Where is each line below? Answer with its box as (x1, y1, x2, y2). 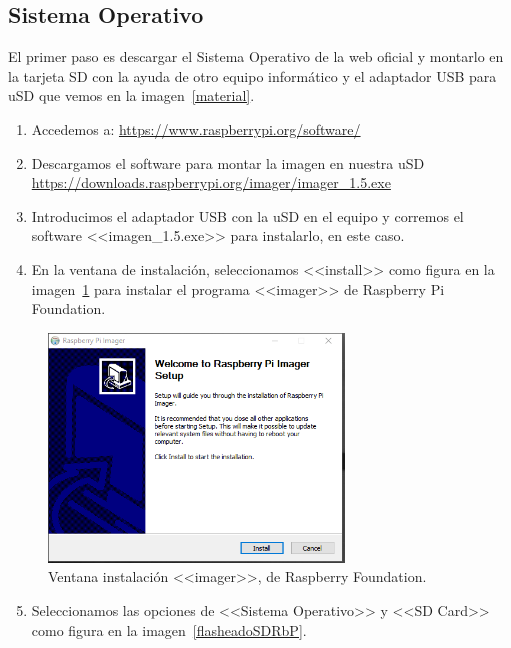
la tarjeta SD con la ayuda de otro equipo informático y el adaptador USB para (8, 65, 497, 86)
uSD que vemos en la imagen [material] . (8, 85, 255, 106)
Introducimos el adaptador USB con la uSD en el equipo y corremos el (31, 205, 464, 226)
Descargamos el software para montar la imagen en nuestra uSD (31, 152, 425, 173)
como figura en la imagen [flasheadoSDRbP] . (31, 619, 307, 640)
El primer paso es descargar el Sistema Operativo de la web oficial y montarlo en (8, 46, 504, 67)
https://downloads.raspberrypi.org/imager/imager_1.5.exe (31, 172, 391, 193)
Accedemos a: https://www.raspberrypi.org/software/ (31, 118, 361, 139)
